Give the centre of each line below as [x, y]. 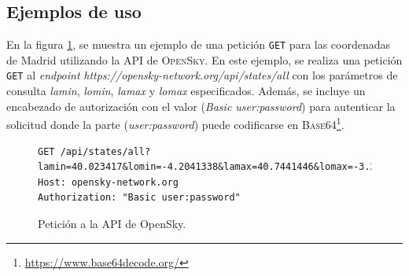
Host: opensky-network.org [108, 182]
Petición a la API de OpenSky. [112, 223]
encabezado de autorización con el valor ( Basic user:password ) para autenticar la [201, 106]
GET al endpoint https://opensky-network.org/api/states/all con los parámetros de [202, 75]
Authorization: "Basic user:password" [139, 198]
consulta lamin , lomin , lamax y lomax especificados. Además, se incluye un [186, 91]
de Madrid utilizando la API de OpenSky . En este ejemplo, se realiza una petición [204, 59]
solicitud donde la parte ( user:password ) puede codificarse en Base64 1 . [175, 123]
